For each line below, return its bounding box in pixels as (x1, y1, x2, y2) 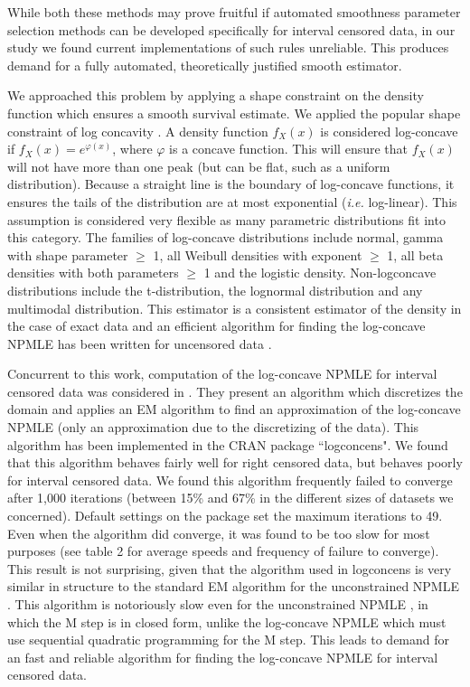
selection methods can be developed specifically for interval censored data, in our (7, 20, 456, 39)
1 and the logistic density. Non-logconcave (203, 263, 437, 282)
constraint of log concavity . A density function (7, 121, 268, 140)
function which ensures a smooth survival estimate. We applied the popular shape (7, 103, 461, 122)
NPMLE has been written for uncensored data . (7, 334, 272, 353)
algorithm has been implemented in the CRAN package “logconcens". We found (7, 435, 448, 454)
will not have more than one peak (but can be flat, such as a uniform (7, 156, 390, 175)
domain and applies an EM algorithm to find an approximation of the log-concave (7, 400, 461, 419)
